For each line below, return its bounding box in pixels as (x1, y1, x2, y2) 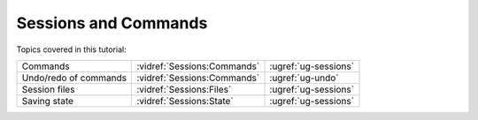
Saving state (21, 94, 74, 107)
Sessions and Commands (16, 13, 208, 33)
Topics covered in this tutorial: (16, 44, 127, 55)
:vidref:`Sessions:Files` (136, 83, 232, 95)
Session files (21, 83, 75, 95)
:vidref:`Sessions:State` (136, 94, 234, 107)
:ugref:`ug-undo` (269, 71, 340, 84)
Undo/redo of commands (21, 71, 127, 84)
